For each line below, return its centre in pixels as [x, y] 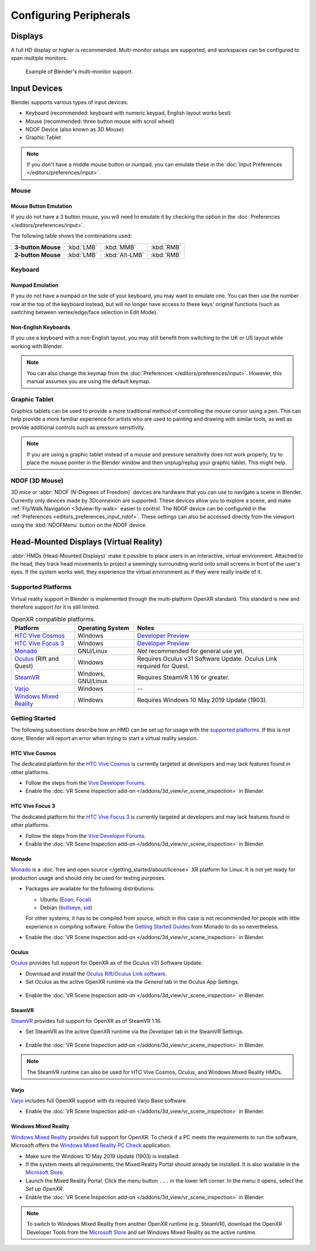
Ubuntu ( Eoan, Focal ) [66, 899]
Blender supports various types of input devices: [70, 102]
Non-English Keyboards [40, 327]
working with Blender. [37, 346]
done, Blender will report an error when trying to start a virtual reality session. [104, 738]
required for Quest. [163, 666]
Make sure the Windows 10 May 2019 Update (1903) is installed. [102, 1156]
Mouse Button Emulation [42, 206]
